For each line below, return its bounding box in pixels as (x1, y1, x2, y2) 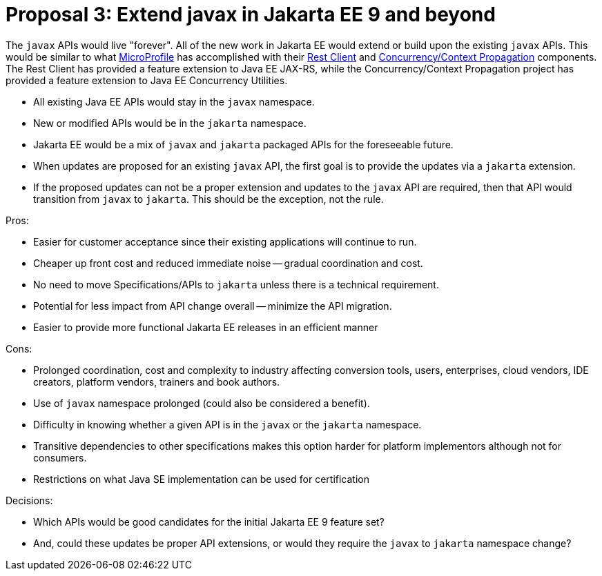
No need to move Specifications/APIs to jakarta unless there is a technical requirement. (33, 278, 439, 290)
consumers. (33, 451, 87, 464)
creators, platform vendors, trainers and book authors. (33, 375, 280, 388)
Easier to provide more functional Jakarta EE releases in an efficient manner (33, 321, 378, 333)
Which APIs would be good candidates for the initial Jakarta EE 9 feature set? (33, 515, 385, 528)
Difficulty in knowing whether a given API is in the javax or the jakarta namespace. (33, 418, 422, 430)
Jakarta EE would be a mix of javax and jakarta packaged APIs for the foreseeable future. (33, 138, 454, 150)
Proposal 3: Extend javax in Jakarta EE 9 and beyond (6, 3, 496, 26)
